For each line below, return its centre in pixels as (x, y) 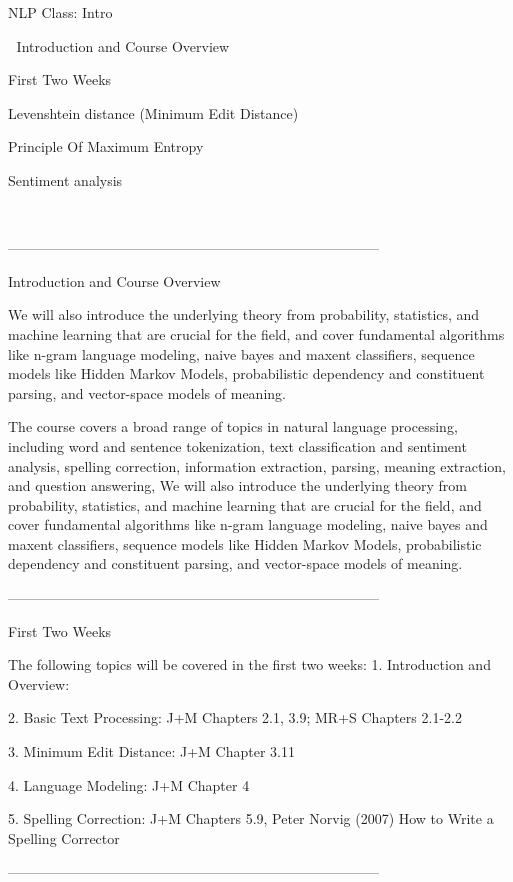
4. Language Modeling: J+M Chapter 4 (129, 784)
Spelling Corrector (64, 837)
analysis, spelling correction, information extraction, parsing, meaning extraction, (257, 465)
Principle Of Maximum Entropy (106, 146)
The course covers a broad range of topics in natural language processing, (233, 426)
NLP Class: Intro (60, 12)
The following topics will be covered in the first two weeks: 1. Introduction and (249, 664)
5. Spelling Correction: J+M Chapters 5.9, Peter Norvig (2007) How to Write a (251, 818)
